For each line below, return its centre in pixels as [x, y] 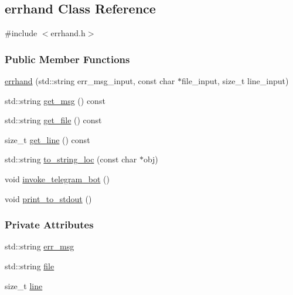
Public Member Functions [67, 59]
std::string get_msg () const [55, 100]
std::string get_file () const [53, 120]
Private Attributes [49, 225]
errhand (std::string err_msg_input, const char [90, 81]
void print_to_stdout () [48, 198]
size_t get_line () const [47, 139]
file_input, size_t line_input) [235, 81]
